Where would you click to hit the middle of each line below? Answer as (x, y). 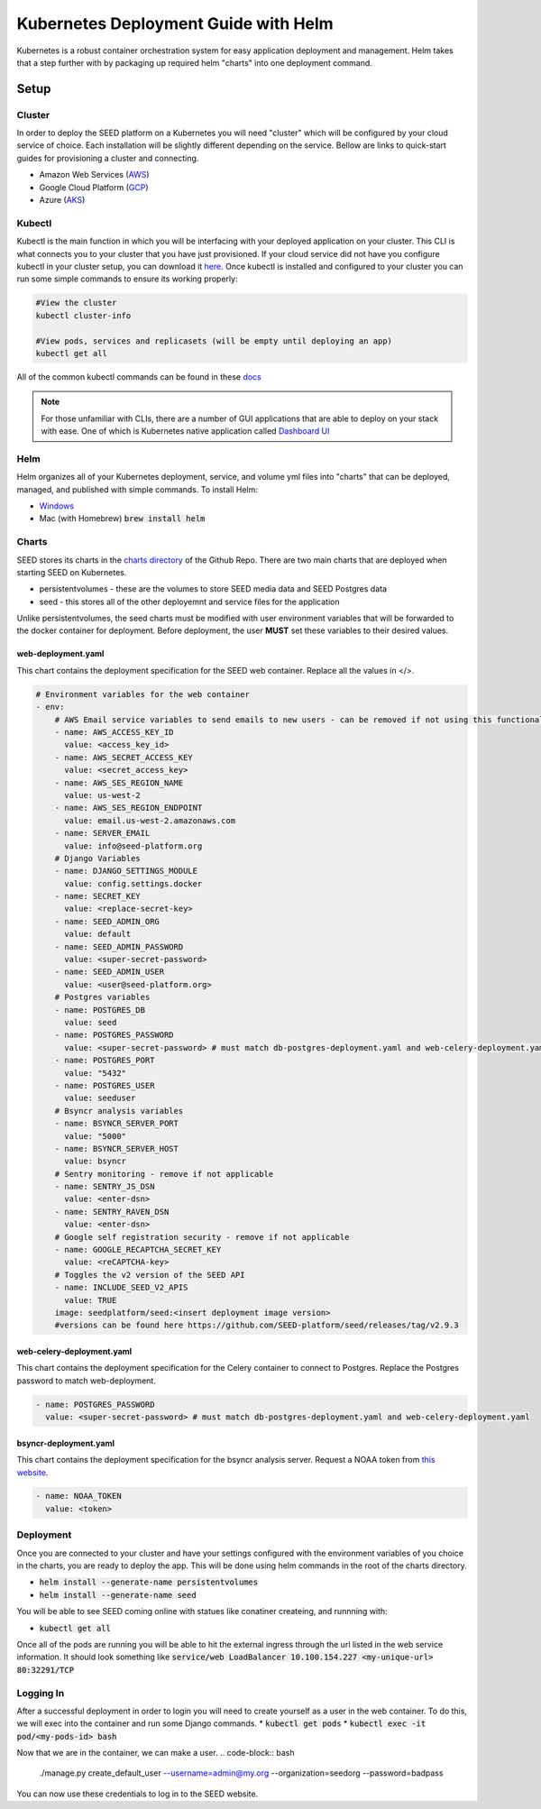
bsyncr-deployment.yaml (65, 1443)
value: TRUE (91, 1300)
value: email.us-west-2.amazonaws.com (150, 820)
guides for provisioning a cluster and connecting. (108, 158)
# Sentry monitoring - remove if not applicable (164, 1174)
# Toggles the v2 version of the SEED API (150, 1275)
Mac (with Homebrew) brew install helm (122, 519)
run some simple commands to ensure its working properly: (127, 279)
